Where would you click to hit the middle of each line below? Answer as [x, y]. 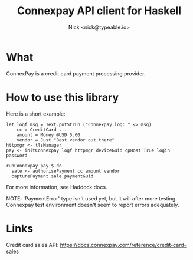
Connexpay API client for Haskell [99, 11]
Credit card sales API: [32, 245]
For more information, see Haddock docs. [57, 187]
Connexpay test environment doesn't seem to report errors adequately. [93, 205]
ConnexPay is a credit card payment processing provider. [76, 73]
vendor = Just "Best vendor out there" [66, 140]
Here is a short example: [36, 114]
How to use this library [63, 97]
